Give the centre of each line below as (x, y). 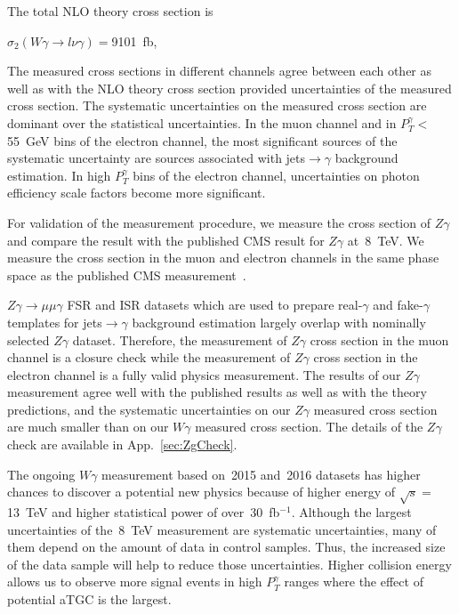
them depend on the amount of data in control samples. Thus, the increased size (226, 547)
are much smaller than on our (88, 427)
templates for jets (55, 322)
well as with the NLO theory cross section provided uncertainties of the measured (229, 88)
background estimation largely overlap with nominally (279, 322)
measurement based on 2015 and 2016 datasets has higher (261, 474)
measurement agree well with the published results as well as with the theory (217, 392)
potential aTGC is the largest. (89, 598)
